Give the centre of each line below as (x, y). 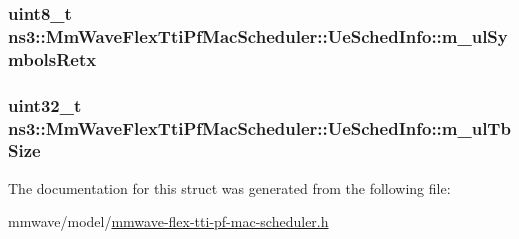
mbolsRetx (52, 58)
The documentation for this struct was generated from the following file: (229, 187)
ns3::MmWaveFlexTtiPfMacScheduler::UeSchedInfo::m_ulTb (259, 127)
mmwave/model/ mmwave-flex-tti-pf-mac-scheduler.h (168, 221)
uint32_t (45, 104)
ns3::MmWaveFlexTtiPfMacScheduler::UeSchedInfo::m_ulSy (258, 35)
